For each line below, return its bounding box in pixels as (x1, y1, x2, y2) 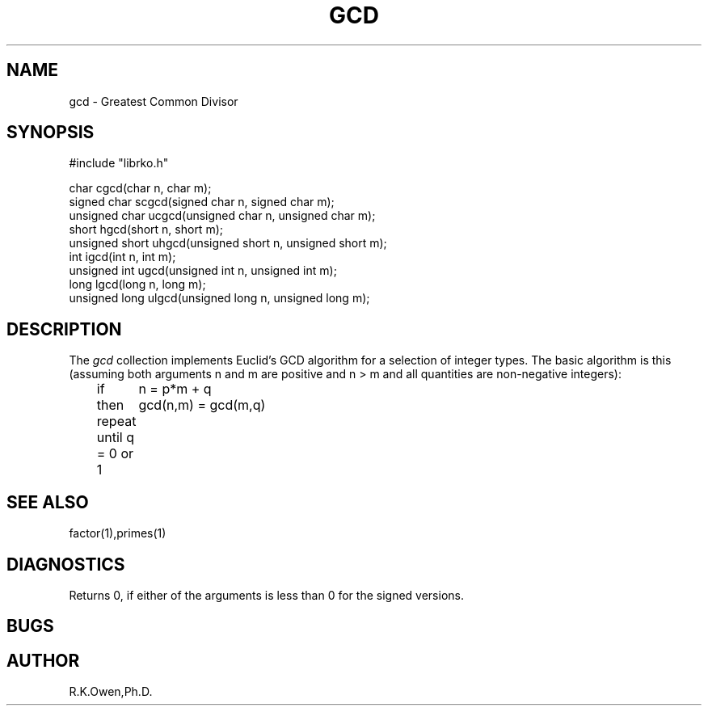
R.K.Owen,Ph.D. (69, 685, 153, 699)
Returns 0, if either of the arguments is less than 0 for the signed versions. (69, 588, 464, 602)
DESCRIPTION (6, 318, 122, 339)
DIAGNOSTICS (6, 554, 125, 575)
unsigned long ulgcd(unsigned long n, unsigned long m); (69, 291, 370, 305)
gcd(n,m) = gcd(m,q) (138, 397, 266, 414)
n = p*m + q (138, 381, 212, 398)
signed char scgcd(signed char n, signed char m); (69, 195, 335, 209)
